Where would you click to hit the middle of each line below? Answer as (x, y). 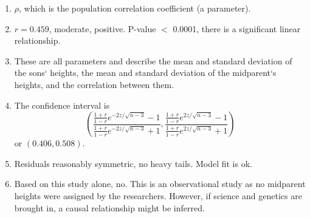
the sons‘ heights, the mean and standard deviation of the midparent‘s (145, 73)
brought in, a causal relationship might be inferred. (109, 207)
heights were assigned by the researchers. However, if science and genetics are (158, 195)
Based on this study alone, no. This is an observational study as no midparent (160, 184)
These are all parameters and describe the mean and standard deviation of (153, 60)
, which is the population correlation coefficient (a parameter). (135, 8)
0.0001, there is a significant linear (237, 28)
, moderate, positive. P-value (102, 28)
